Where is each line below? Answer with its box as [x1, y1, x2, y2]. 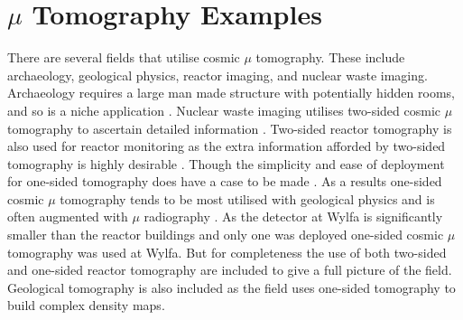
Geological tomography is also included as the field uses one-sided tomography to [7, 278, 456, 296]
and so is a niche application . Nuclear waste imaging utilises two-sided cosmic [7, 100, 441, 119]
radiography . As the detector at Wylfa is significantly [144, 207, 443, 226]
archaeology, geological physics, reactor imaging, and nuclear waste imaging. [7, 65, 428, 84]
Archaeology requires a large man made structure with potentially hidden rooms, [7, 83, 455, 102]
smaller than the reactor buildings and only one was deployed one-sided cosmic [7, 225, 444, 244]
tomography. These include [255, 48, 405, 67]
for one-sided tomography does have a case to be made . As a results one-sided [7, 172, 442, 191]
